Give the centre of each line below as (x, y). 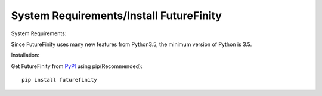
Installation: (25, 55)
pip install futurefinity (60, 80)
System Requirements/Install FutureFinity (116, 16)
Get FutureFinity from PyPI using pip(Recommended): (77, 66)
